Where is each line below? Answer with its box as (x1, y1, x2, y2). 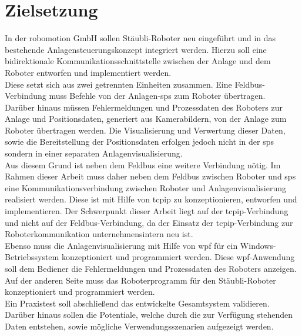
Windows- (240, 239, 276, 251)
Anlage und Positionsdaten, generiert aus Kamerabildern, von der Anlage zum (5, 112, 287, 125)
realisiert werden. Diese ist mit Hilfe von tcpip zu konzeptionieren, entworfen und (5, 193, 297, 205)
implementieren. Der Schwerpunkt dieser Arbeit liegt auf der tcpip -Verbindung (5, 205, 288, 217)
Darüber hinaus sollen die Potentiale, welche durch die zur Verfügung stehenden (5, 308, 293, 321)
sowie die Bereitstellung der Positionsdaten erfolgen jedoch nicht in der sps (5, 135, 274, 148)
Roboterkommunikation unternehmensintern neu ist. (5, 228, 193, 240)
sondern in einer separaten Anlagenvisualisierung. (5, 147, 183, 159)
